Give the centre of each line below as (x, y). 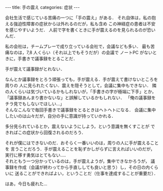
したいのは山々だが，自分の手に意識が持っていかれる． (61, 116)
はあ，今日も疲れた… (26, 184)
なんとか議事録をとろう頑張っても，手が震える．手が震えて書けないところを (81, 79)
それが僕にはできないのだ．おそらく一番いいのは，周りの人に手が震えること (82, 143)
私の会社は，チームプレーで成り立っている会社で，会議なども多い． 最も (78, 46)
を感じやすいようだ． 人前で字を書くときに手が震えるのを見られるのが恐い (80, 30)
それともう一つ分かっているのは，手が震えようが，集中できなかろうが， (77, 161)
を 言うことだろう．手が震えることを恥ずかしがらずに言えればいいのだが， (80, 149)
